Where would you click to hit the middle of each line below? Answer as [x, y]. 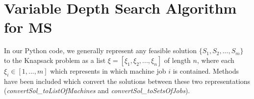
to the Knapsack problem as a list [55, 60]
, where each [216, 60]
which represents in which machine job [108, 70]
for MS [28, 27]
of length [177, 60]
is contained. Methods [206, 70]
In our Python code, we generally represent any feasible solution [100, 50]
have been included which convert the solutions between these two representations [127, 81]
